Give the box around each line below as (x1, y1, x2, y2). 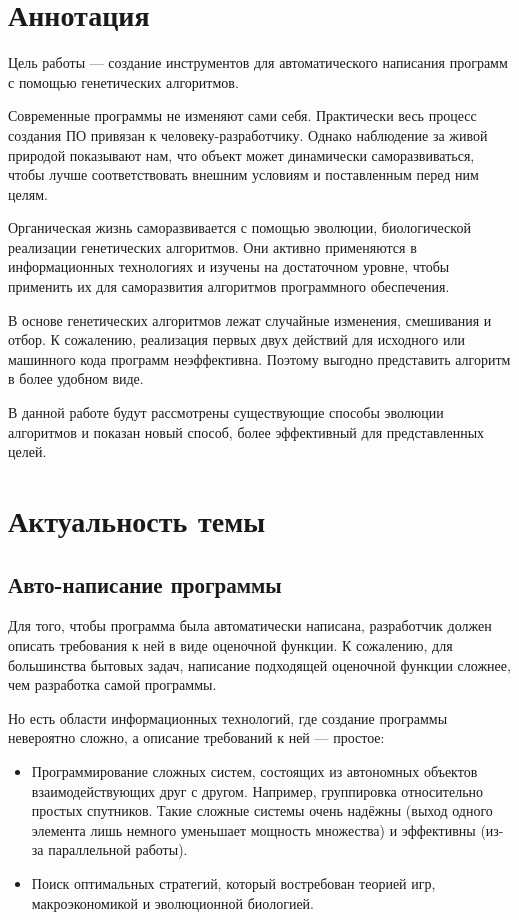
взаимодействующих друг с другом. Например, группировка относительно (31, 780, 484, 801)
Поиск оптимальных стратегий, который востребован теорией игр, (31, 872, 436, 893)
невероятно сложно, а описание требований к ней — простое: (8, 727, 385, 748)
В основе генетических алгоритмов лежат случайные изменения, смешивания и (8, 309, 492, 330)
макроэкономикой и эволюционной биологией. (31, 892, 314, 913)
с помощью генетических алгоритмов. (8, 71, 239, 92)
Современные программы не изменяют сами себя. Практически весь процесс (8, 105, 477, 126)
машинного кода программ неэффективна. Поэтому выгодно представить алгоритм (8, 348, 511, 369)
